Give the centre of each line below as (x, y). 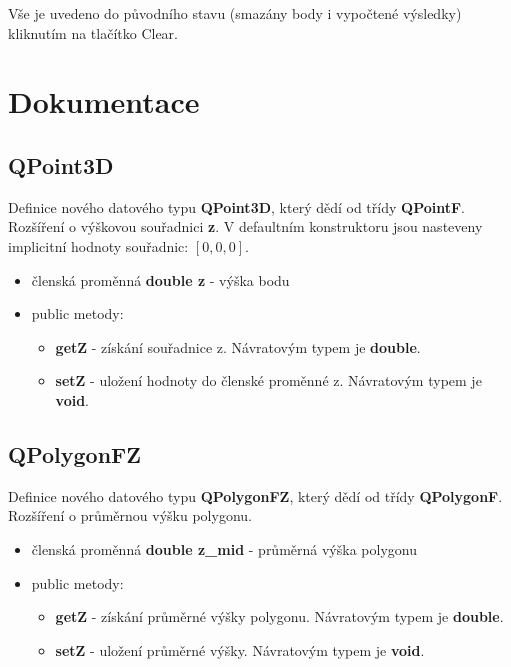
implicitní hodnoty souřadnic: (98, 245)
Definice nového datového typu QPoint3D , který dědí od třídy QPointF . (236, 206)
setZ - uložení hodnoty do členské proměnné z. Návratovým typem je (268, 380)
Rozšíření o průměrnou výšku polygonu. (130, 515)
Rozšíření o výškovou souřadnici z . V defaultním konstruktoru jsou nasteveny (245, 226)
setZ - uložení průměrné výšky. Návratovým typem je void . (240, 649)
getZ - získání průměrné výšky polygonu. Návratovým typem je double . (279, 616)
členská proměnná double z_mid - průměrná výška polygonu (224, 548)
